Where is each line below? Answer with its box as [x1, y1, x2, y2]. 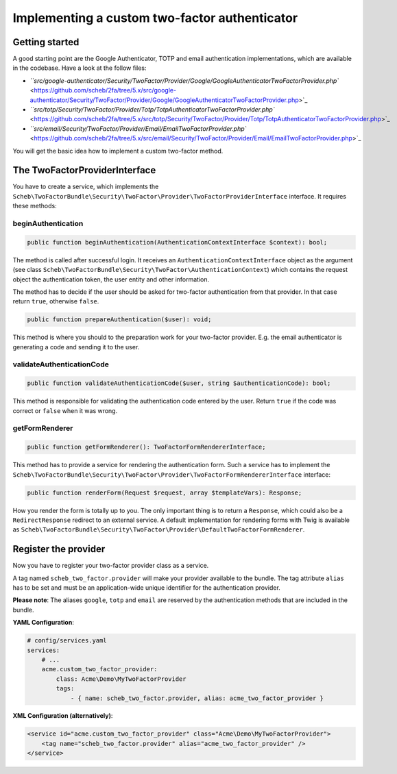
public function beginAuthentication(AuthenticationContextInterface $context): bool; [27, 238, 328, 246]
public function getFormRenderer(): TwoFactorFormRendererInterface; [27, 443, 266, 451]
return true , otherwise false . [12, 297, 99, 305]
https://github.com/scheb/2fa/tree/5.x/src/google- [34, 86, 177, 95]
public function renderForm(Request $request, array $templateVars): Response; [27, 488, 302, 497]
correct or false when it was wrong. [12, 406, 118, 414]
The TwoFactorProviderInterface [12, 164, 156, 176]
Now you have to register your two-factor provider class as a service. [12, 562, 209, 570]
